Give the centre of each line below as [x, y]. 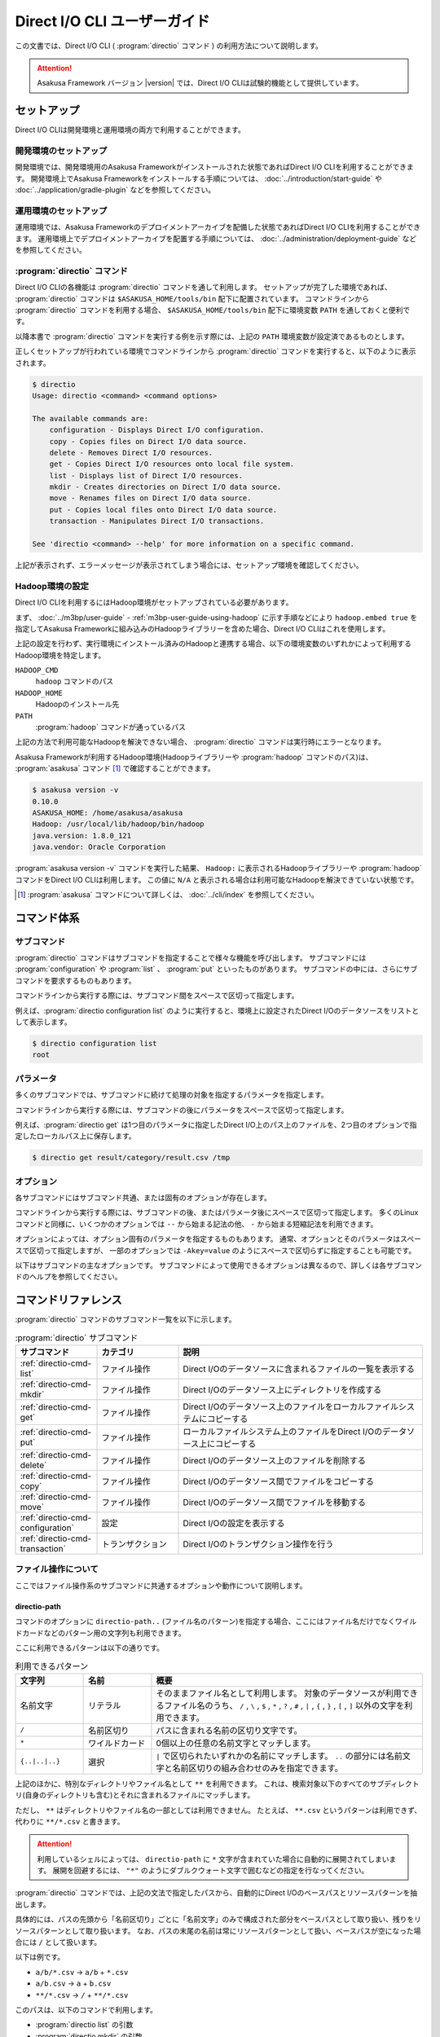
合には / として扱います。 [58, 1942]
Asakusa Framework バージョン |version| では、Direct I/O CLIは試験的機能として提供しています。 [200, 83]
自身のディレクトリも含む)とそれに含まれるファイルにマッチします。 [140, 1795]
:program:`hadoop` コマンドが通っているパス [111, 727]
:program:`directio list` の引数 [84, 2025]
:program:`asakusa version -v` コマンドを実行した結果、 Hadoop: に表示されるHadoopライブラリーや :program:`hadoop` [219, 869]
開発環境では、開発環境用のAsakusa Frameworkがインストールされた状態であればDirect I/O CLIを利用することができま [215, 167]
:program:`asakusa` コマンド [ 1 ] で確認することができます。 [115, 768]
